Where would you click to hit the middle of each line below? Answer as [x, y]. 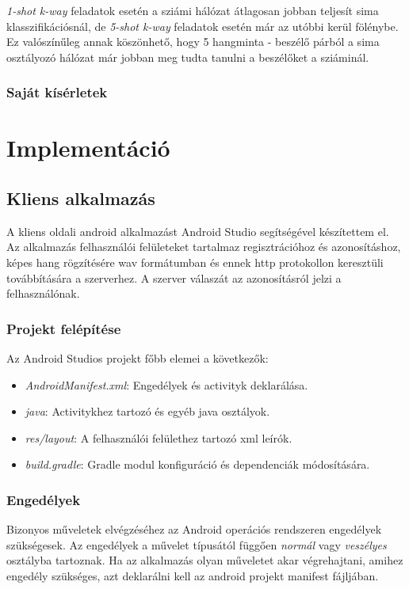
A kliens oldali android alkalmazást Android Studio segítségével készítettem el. [198, 231]
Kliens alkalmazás [81, 198]
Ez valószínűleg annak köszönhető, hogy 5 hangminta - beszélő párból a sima [193, 42]
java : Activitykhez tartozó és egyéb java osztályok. [147, 411]
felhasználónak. [43, 293]
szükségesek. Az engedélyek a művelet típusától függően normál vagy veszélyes [197, 544]
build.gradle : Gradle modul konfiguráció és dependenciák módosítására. [197, 464]
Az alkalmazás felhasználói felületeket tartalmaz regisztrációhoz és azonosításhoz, [204, 247]
